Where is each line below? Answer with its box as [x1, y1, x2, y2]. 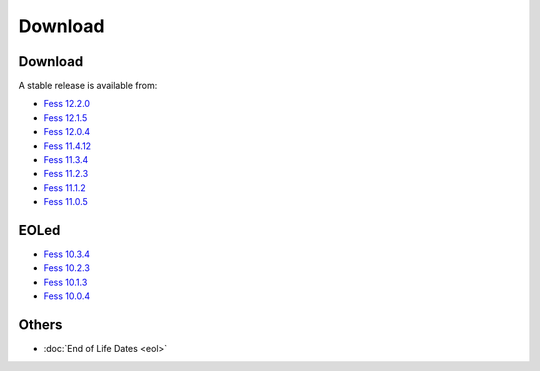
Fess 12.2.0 [43, 98, 90, 110]
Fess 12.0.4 [43, 126, 91, 138]
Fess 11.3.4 [43, 154, 89, 166]
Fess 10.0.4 [43, 290, 90, 302]
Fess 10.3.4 [43, 248, 90, 260]
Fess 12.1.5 [43, 111, 88, 124]
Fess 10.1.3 [43, 276, 88, 288]
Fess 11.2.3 [43, 168, 89, 180]
